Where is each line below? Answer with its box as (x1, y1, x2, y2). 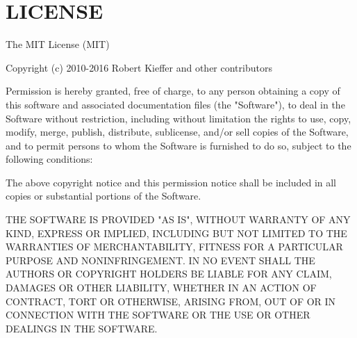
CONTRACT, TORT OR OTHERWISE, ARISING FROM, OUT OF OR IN (6, 293, 336, 308)
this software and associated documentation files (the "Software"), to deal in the (6, 97, 345, 111)
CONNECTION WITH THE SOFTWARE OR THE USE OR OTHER (6, 307, 310, 322)
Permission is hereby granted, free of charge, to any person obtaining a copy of (6, 83, 340, 98)
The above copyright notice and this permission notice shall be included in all (6, 175, 337, 189)
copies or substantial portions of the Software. (6, 188, 201, 203)
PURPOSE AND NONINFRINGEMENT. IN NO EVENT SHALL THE (6, 252, 315, 267)
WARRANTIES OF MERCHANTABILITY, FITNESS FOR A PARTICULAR (6, 239, 343, 254)
